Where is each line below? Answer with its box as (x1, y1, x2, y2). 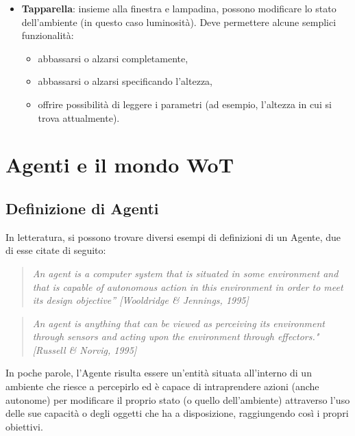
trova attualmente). (38, 110, 120, 125)
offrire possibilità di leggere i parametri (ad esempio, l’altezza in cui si (38, 97, 332, 111)
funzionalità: (21, 28, 74, 42)
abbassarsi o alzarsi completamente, (38, 51, 188, 65)
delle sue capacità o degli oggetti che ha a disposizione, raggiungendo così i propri (5, 406, 349, 420)
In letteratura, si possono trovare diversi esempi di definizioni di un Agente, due (5, 229, 341, 244)
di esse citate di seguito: (5, 243, 106, 257)
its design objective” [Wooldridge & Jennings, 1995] (32, 293, 249, 307)
